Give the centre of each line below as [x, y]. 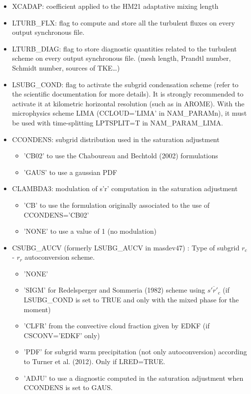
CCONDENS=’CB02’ [56, 214]
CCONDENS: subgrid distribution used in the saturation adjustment [116, 139]
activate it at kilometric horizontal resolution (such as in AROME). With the [128, 103]
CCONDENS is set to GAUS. [68, 387]
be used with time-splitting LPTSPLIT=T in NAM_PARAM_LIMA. [117, 122]
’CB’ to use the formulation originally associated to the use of [117, 205]
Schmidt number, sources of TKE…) [66, 67]
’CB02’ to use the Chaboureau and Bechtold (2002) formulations [121, 156]
